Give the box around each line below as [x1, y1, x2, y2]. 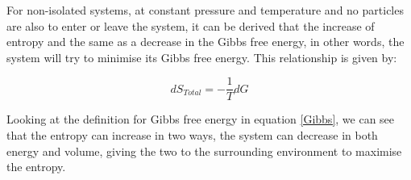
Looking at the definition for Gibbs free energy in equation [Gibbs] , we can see [6, 111, 395, 128]
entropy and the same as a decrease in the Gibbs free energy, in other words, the [6, 33, 405, 50]
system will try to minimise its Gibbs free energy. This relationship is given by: [6, 48, 397, 65]
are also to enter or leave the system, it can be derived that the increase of [6, 17, 375, 34]
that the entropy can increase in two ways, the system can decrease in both [6, 127, 378, 144]
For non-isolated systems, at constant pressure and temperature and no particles [6, 2, 404, 18]
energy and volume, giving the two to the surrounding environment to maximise [6, 142, 402, 159]
